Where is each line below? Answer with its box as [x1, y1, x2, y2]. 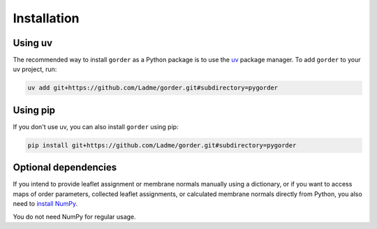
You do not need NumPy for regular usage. [13, 212, 136, 221]
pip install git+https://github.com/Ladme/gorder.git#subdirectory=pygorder [27, 141, 297, 149]
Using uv [13, 37, 52, 49]
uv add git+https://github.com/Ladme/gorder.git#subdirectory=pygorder [27, 84, 279, 92]
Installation [13, 10, 80, 26]
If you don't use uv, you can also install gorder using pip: [13, 122, 179, 131]
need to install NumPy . [13, 200, 78, 208]
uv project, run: [13, 65, 57, 73]
